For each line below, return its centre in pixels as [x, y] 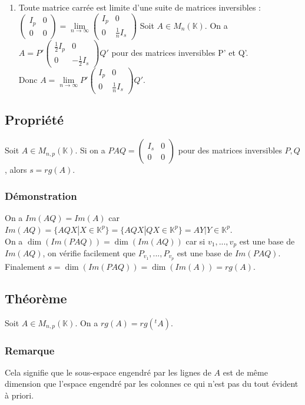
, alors [16, 170]
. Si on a [90, 150]
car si [195, 241]
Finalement [25, 266]
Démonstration [41, 195]
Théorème [36, 298]
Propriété [34, 120]
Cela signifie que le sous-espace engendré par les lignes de [108, 372]
